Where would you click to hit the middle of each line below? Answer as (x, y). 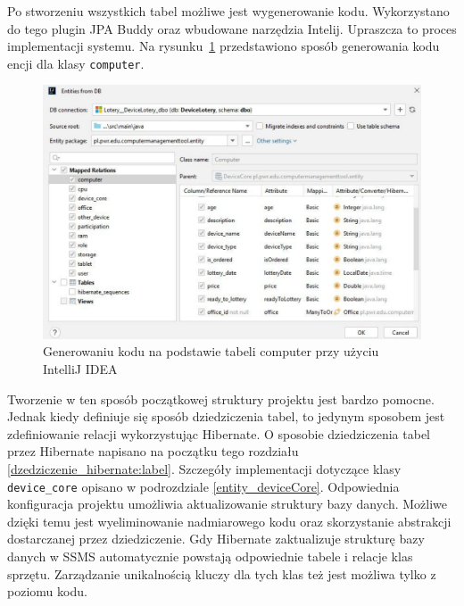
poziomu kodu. (47, 591)
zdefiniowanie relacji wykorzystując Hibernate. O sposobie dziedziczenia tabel (219, 433)
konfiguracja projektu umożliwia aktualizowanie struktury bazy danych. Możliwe (228, 504)
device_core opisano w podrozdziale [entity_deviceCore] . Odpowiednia (203, 486)
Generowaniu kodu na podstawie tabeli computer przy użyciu (211, 351)
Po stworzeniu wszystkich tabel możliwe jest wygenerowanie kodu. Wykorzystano (228, 11)
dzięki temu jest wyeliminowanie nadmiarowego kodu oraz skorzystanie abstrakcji (229, 521)
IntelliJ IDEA (80, 369)
